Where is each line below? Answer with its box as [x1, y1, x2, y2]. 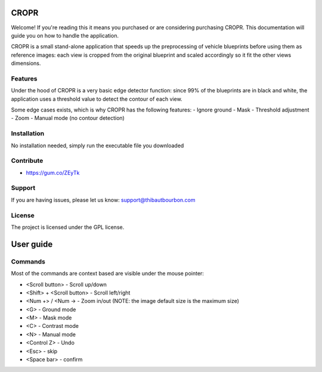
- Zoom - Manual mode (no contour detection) [11, 114, 125, 122]
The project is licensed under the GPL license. [11, 224, 125, 231]
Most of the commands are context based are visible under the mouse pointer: [11, 270, 204, 277]
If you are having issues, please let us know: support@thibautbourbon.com [11, 196, 196, 203]
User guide [11, 239, 53, 249]
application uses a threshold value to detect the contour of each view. [11, 95, 182, 103]
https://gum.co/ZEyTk [26, 169, 80, 176]
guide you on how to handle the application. [11, 32, 119, 39]
